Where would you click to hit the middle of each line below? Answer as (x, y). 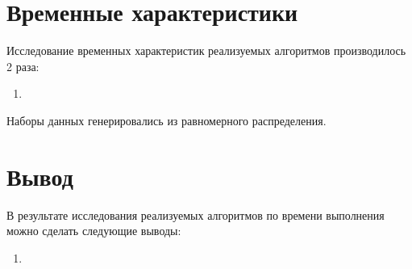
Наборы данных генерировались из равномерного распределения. (166, 120)
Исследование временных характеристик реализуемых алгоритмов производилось (206, 50)
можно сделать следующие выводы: (94, 231)
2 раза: (23, 66)
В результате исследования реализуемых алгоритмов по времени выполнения (196, 214)
